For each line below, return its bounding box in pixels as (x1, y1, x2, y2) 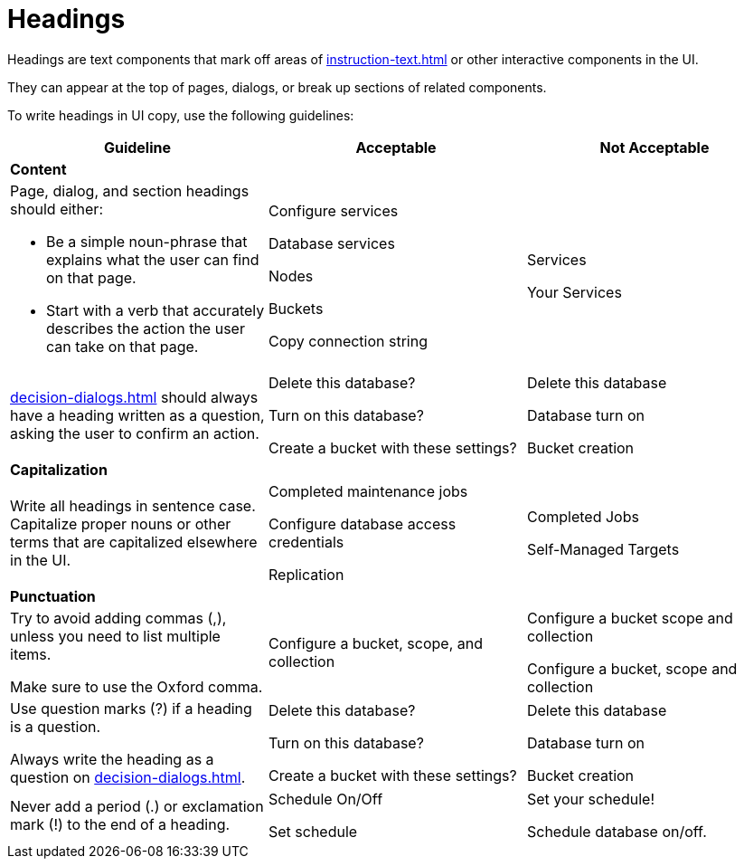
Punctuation (10, 586, 96, 605)
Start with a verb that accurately (46, 300, 265, 319)
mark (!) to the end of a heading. (10, 814, 231, 833)
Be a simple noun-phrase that (46, 232, 248, 251)
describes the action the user (46, 319, 245, 338)
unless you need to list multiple (10, 626, 221, 645)
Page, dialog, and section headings (10, 181, 250, 200)
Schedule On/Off (268, 789, 383, 808)
